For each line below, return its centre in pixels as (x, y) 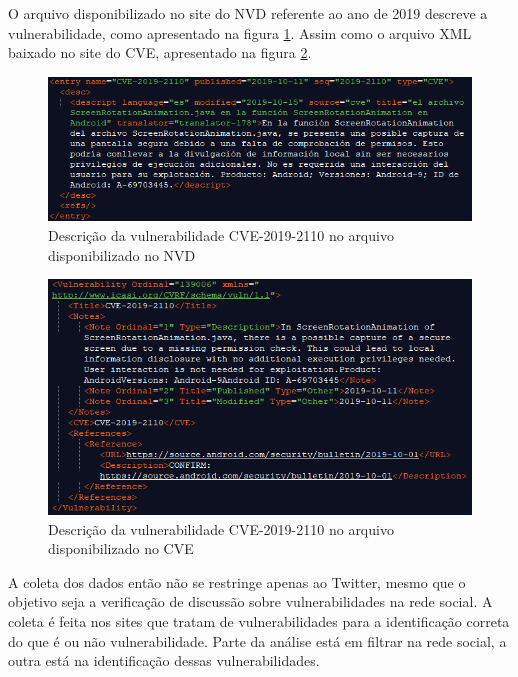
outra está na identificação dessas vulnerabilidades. (164, 660)
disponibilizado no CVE (121, 548)
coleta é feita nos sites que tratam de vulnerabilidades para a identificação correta (259, 621)
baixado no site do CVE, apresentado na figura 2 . (160, 52)
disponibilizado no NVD (122, 254)
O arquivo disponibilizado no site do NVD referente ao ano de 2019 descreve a (248, 13)
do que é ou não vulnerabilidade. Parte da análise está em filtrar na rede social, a (257, 640)
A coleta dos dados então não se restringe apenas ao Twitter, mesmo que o (237, 581)
